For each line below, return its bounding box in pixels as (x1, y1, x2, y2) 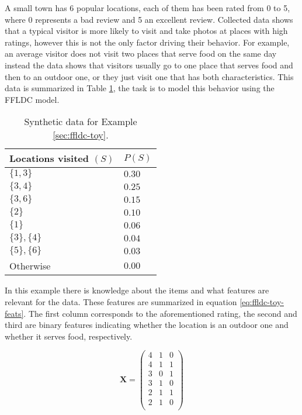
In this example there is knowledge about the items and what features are (5, 284, 269, 296)
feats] (5, 307, 24, 319)
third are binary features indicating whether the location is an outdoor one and (5, 319, 289, 331)
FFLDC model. (5, 93, 60, 105)
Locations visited (9, 151, 89, 165)
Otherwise (9, 259, 51, 273)
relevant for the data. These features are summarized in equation (5, 295, 237, 307)
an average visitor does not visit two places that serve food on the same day (5, 47, 277, 60)
